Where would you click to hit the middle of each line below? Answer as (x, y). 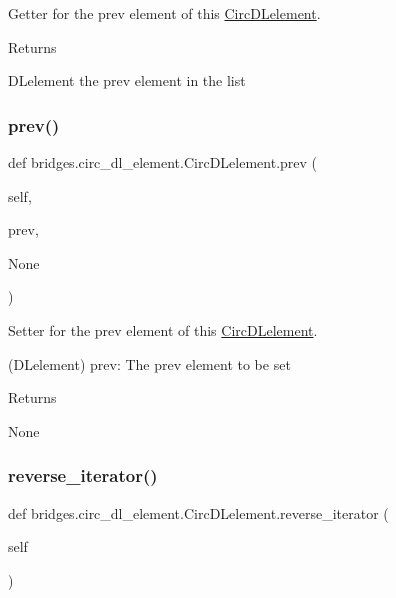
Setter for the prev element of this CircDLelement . (163, 329)
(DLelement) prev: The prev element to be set (149, 363)
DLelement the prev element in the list (127, 80)
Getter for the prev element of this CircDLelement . (164, 13)
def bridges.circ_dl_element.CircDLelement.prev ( (163, 162)
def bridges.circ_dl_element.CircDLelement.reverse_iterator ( (198, 512)
